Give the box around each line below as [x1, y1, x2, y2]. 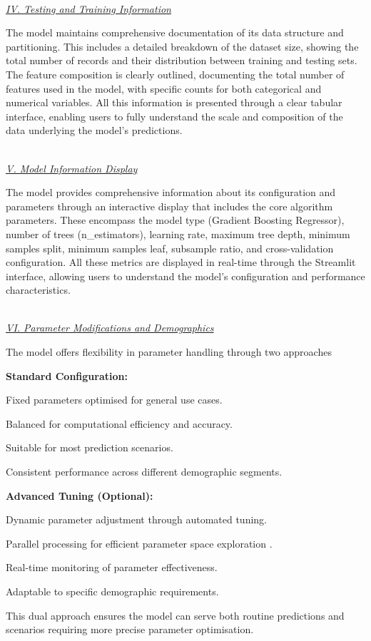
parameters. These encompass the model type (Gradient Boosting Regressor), [6, 212, 345, 227]
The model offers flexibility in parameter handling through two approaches [6, 344, 332, 359]
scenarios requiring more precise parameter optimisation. [6, 622, 254, 637]
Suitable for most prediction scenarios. [6, 440, 173, 455]
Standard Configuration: [6, 368, 128, 383]
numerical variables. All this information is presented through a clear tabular [6, 95, 342, 110]
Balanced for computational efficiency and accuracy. [6, 416, 233, 431]
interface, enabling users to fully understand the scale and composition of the [6, 108, 343, 123]
